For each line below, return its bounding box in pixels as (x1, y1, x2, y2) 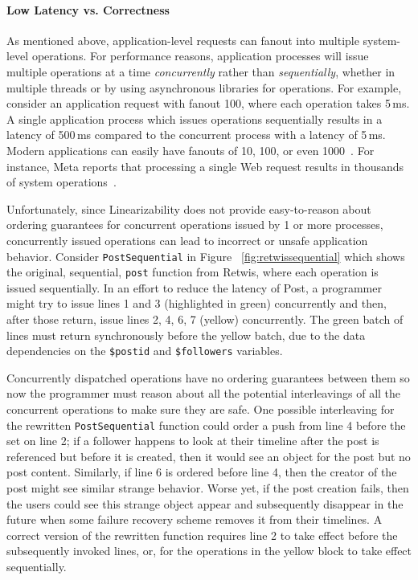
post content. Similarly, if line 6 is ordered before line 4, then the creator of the (6, 464, 397, 480)
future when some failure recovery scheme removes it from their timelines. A (6, 511, 383, 528)
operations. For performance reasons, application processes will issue (31, 47, 369, 64)
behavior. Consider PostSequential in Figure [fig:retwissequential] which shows (6, 247, 405, 264)
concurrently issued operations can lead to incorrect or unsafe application (6, 231, 368, 248)
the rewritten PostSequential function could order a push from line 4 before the (6, 416, 406, 433)
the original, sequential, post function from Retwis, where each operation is (6, 263, 379, 280)
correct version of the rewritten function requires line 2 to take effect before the (6, 526, 398, 543)
